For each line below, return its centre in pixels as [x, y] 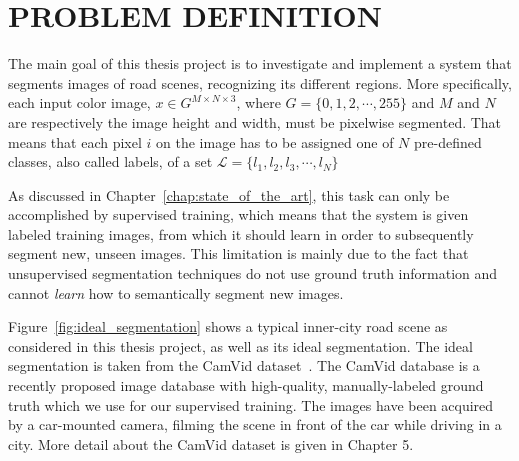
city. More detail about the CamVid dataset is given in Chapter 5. [211, 443]
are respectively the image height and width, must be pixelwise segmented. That [255, 121]
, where [258, 102]
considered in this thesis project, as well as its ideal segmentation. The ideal [240, 345]
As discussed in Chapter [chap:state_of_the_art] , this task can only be [229, 194]
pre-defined [448, 141]
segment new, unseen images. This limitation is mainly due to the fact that [238, 253]
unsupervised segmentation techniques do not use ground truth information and [253, 273]
